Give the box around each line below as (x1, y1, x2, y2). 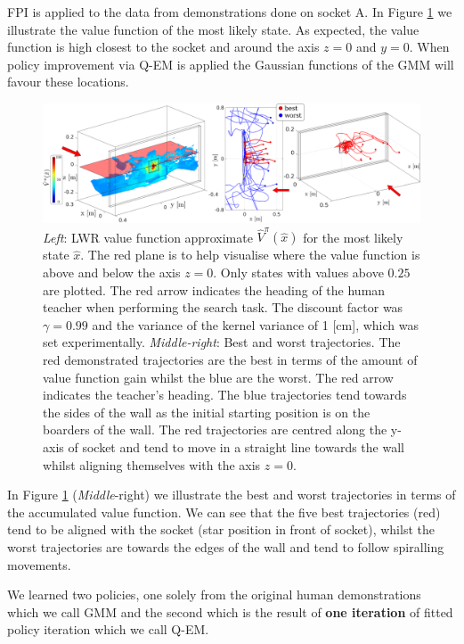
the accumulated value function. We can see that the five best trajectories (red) (7, 502, 441, 521)
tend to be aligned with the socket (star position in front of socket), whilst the (7, 520, 435, 539)
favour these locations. (7, 72, 129, 91)
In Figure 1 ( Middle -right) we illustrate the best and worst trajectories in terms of (7, 485, 456, 504)
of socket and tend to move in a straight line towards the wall (68, 437, 404, 456)
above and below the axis (43, 263, 181, 282)
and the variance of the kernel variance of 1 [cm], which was (92, 315, 419, 334)
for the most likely (303, 227, 403, 246)
